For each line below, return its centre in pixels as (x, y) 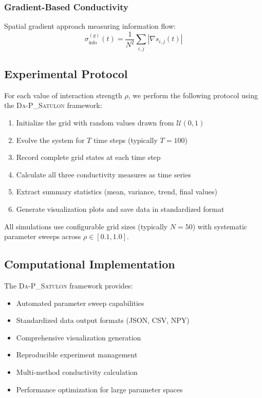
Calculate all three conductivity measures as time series (104, 174)
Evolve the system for (50, 140)
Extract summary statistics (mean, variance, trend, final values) (117, 192)
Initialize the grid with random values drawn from (95, 122)
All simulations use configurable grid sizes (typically (86, 226)
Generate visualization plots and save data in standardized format (120, 209)
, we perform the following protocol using (193, 95)
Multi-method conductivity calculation (77, 372)
